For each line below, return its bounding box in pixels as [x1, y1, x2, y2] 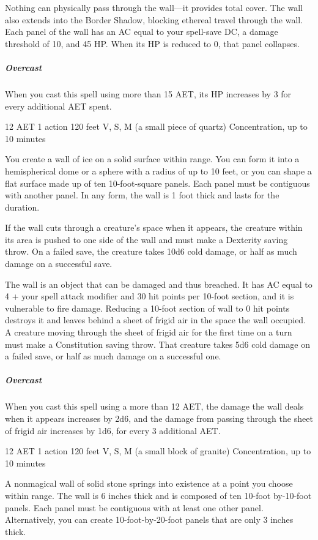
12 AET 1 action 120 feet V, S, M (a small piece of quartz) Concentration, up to [5, 120, 308, 133]
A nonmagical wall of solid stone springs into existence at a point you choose [5, 477, 293, 490]
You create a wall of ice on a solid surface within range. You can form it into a [5, 152, 300, 165]
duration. [5, 200, 40, 213]
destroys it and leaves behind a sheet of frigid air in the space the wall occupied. [5, 313, 306, 326]
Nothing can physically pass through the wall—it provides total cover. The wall [5, 1, 303, 13]
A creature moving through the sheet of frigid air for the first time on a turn [5, 326, 292, 339]
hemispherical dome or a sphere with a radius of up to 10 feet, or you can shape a [5, 164, 312, 177]
